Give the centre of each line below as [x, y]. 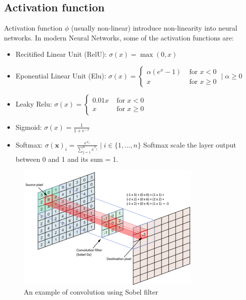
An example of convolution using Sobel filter [91, 292]
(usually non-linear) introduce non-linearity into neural [154, 28]
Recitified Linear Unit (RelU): [61, 54]
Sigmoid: [29, 127]
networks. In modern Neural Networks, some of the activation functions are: [119, 37]
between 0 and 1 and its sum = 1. [67, 159]
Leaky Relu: [34, 103]
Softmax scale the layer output [190, 144]
